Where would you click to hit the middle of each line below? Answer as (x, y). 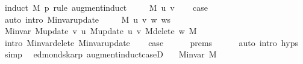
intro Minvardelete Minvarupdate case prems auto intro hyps (151, 42)
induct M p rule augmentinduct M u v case (106, 7)
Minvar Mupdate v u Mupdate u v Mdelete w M (101, 31)
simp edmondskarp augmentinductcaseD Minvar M (111, 54)
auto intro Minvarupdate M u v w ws (88, 19)
